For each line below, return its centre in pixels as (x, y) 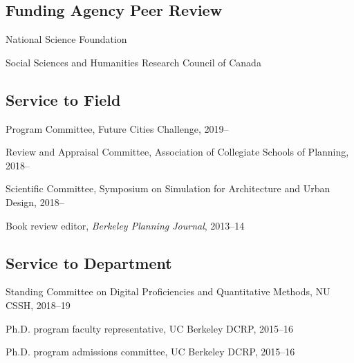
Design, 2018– (35, 202)
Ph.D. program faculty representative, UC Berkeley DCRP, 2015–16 (149, 328)
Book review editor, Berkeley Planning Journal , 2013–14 (125, 225)
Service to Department (89, 262)
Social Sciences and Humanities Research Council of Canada (133, 62)
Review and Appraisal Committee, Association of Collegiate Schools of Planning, (177, 152)
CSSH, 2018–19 (38, 305)
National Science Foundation (66, 39)
